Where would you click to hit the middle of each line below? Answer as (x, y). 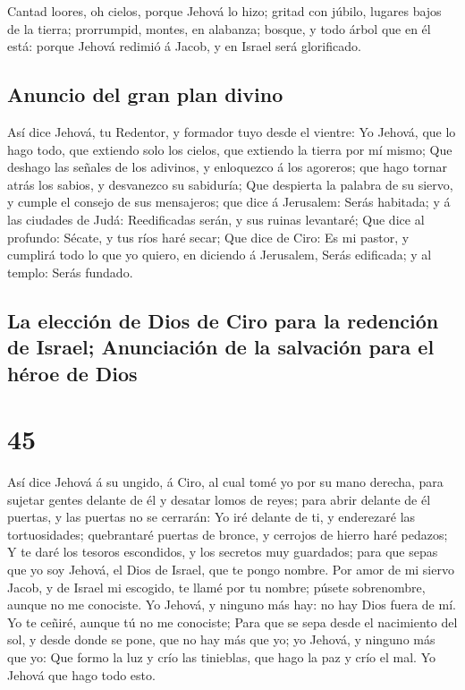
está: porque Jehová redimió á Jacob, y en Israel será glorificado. (184, 46)
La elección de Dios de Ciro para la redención (223, 320)
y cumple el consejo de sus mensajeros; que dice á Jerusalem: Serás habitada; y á (229, 202)
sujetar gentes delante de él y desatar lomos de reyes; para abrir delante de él (219, 499)
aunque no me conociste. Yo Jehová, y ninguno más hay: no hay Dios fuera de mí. (232, 605)
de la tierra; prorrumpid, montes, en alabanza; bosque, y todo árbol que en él (219, 28)
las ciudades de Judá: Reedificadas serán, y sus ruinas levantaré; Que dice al (216, 219)
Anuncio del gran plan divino (145, 94)
